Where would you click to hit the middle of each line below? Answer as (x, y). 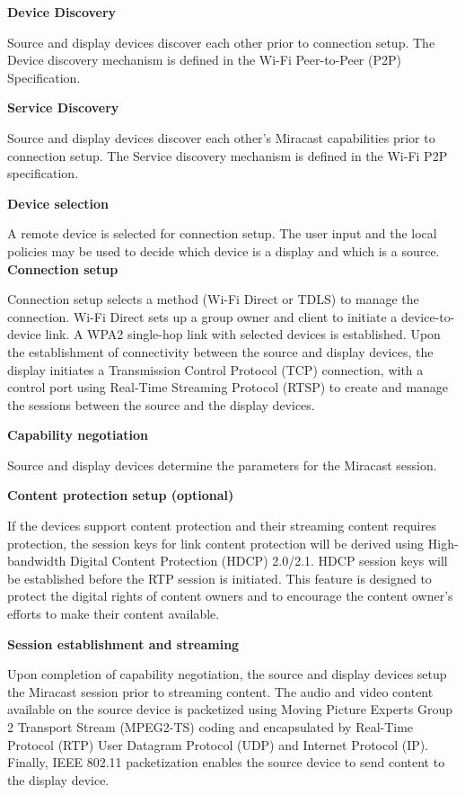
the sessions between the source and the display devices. (161, 404)
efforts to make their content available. (114, 614)
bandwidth (37, 561)
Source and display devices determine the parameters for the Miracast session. (222, 464)
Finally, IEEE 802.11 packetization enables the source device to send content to (226, 762)
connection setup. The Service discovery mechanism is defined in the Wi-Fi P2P (228, 155)
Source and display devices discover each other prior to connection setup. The (221, 42)
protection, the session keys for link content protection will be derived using (216, 543)
